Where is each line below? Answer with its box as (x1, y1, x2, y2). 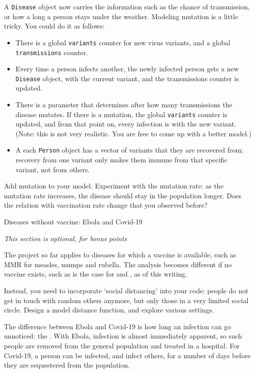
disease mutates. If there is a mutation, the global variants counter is (15, 109, 227, 119)
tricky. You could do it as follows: (4, 21, 105, 31)
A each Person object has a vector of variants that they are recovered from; (15, 145, 244, 155)
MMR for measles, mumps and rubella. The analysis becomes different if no (4, 259, 232, 269)
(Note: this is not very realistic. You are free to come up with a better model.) (15, 128, 252, 138)
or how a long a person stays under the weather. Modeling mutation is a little (4, 11, 238, 21)
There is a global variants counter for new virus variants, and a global (15, 37, 230, 47)
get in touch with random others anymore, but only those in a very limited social (4, 295, 249, 305)
